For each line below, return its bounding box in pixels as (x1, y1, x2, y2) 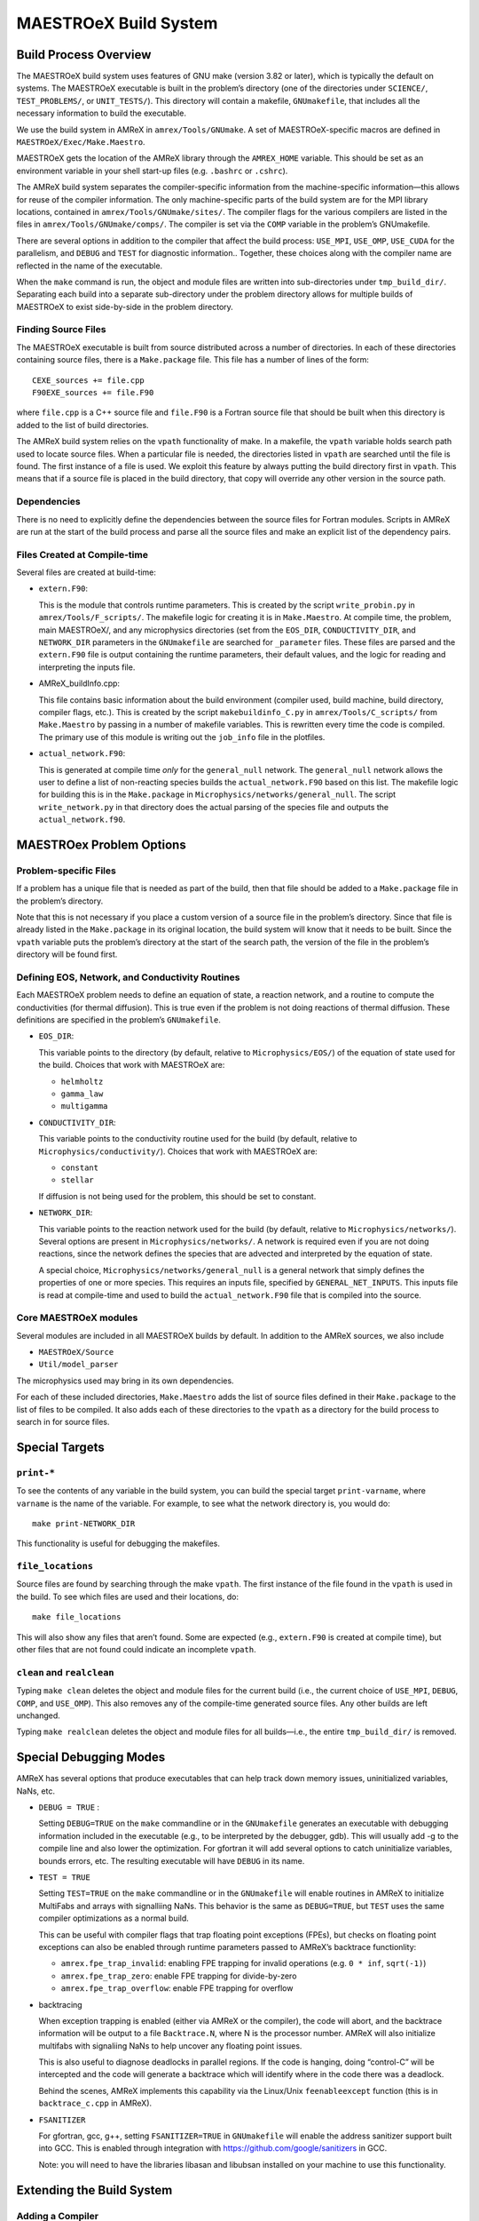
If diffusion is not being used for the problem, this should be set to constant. (38, 1190, 317, 1201)
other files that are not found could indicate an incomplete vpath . (16, 1644, 256, 1655)
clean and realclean (16, 1666, 114, 1678)
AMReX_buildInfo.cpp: (38, 678, 120, 689)
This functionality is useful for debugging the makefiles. (16, 1538, 221, 1549)
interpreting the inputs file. (38, 662, 136, 673)
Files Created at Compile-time (16, 548, 148, 561)
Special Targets (16, 1439, 106, 1454)
